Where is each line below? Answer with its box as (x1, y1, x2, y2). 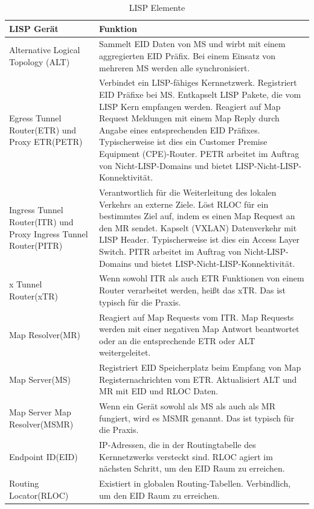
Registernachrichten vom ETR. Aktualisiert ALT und (99, 373, 297, 385)
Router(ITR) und (9, 216, 74, 228)
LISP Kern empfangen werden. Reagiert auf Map (99, 100, 281, 112)
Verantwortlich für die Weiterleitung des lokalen (99, 186, 277, 199)
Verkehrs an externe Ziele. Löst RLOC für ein (99, 197, 269, 210)
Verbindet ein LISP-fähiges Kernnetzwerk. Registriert (99, 76, 297, 89)
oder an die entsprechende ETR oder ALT (99, 334, 255, 347)
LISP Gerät (9, 22, 59, 34)
